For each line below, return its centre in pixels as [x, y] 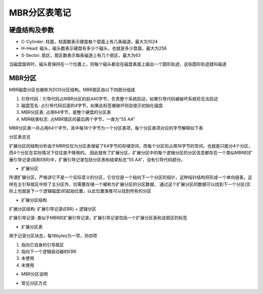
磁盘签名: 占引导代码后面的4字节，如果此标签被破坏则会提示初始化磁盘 [92, 105]
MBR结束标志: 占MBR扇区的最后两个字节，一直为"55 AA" [78, 119]
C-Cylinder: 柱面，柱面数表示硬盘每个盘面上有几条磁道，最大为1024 [89, 42]
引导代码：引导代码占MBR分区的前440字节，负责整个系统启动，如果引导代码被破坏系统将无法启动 [120, 99]
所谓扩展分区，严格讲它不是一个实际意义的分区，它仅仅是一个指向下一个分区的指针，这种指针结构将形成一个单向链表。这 [131, 177]
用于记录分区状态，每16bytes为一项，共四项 [53, 236]
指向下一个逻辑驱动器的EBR [49, 251]
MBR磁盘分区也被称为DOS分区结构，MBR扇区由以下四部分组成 [72, 90]
